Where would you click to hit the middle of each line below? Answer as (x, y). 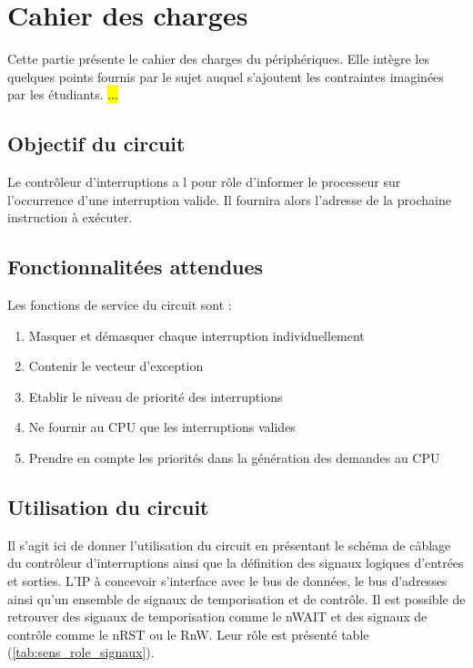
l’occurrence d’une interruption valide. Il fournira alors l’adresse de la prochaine (229, 199)
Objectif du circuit (96, 144)
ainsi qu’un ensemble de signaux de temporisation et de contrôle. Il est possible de (236, 598)
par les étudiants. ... (63, 94)
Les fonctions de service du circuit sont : (120, 305)
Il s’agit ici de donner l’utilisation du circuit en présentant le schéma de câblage (229, 545)
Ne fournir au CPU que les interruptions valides (162, 427)
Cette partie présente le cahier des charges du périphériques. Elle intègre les (218, 59)
